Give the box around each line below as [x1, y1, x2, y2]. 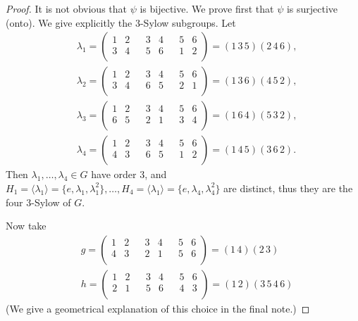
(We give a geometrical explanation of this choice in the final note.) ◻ [6, 301, 310, 315]
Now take [6, 218, 47, 233]
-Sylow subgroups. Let [140, 15, 236, 30]
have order [91, 167, 137, 182]
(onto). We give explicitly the [6, 15, 132, 30]
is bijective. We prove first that [140, 1, 274, 15]
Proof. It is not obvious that [6, 1, 127, 15]
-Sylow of [31, 194, 71, 209]
